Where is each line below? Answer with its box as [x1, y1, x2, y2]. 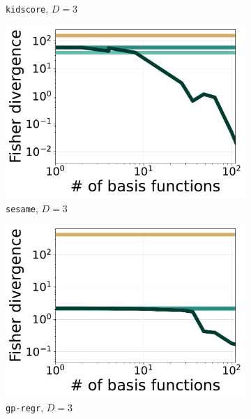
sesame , [6, 200, 38, 215]
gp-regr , [6, 400, 44, 414]
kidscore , [6, 1, 49, 15]
